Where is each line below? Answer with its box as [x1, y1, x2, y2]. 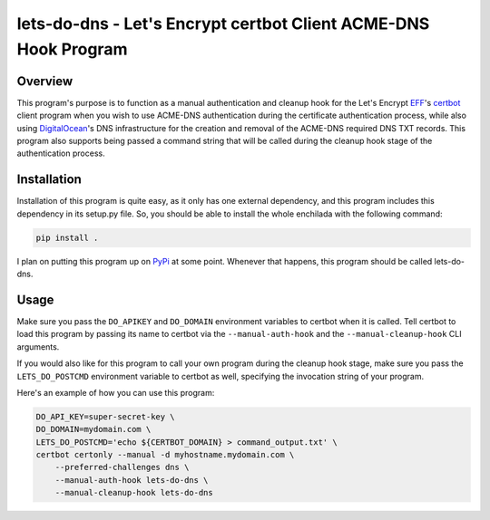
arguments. [16, 341, 60, 352]
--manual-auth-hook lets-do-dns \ [54, 475, 209, 485]
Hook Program [16, 39, 128, 59]
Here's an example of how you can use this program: [16, 387, 215, 398]
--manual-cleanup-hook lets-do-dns [54, 487, 213, 498]
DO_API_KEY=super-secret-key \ [35, 411, 176, 421]
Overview [16, 73, 73, 89]
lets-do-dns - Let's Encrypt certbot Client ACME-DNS [16, 14, 430, 34]
